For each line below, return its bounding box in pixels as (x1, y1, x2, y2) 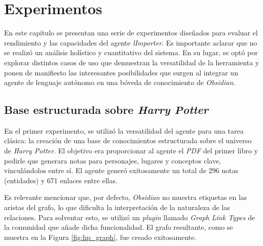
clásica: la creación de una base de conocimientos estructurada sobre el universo (4, 135, 252, 146)
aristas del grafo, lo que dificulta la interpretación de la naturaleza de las (4, 202, 230, 213)
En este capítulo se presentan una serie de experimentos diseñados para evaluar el (4, 27, 258, 38)
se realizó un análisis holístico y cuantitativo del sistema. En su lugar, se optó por (4, 47, 258, 58)
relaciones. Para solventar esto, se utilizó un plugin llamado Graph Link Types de (4, 212, 255, 222)
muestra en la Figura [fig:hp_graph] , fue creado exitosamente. (4, 231, 197, 242)
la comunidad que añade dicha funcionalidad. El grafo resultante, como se (4, 222, 233, 232)
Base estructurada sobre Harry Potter (4, 102, 209, 117)
